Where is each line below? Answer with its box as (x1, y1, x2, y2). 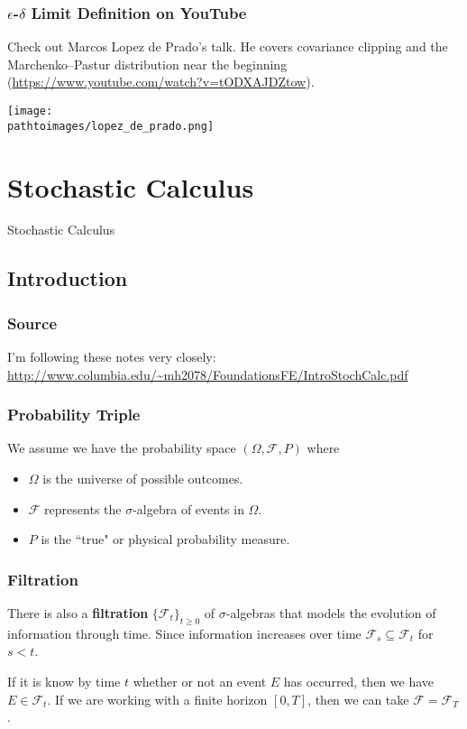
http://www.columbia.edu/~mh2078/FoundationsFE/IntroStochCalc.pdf (7, 364, 408, 383)
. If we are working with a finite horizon (47, 689, 268, 708)
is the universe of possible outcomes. (42, 469, 243, 488)
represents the (44, 499, 122, 518)
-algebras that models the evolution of (225, 604, 436, 623)
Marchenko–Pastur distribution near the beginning (7, 54, 288, 73)
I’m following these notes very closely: (7, 347, 216, 366)
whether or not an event (133, 672, 267, 691)
